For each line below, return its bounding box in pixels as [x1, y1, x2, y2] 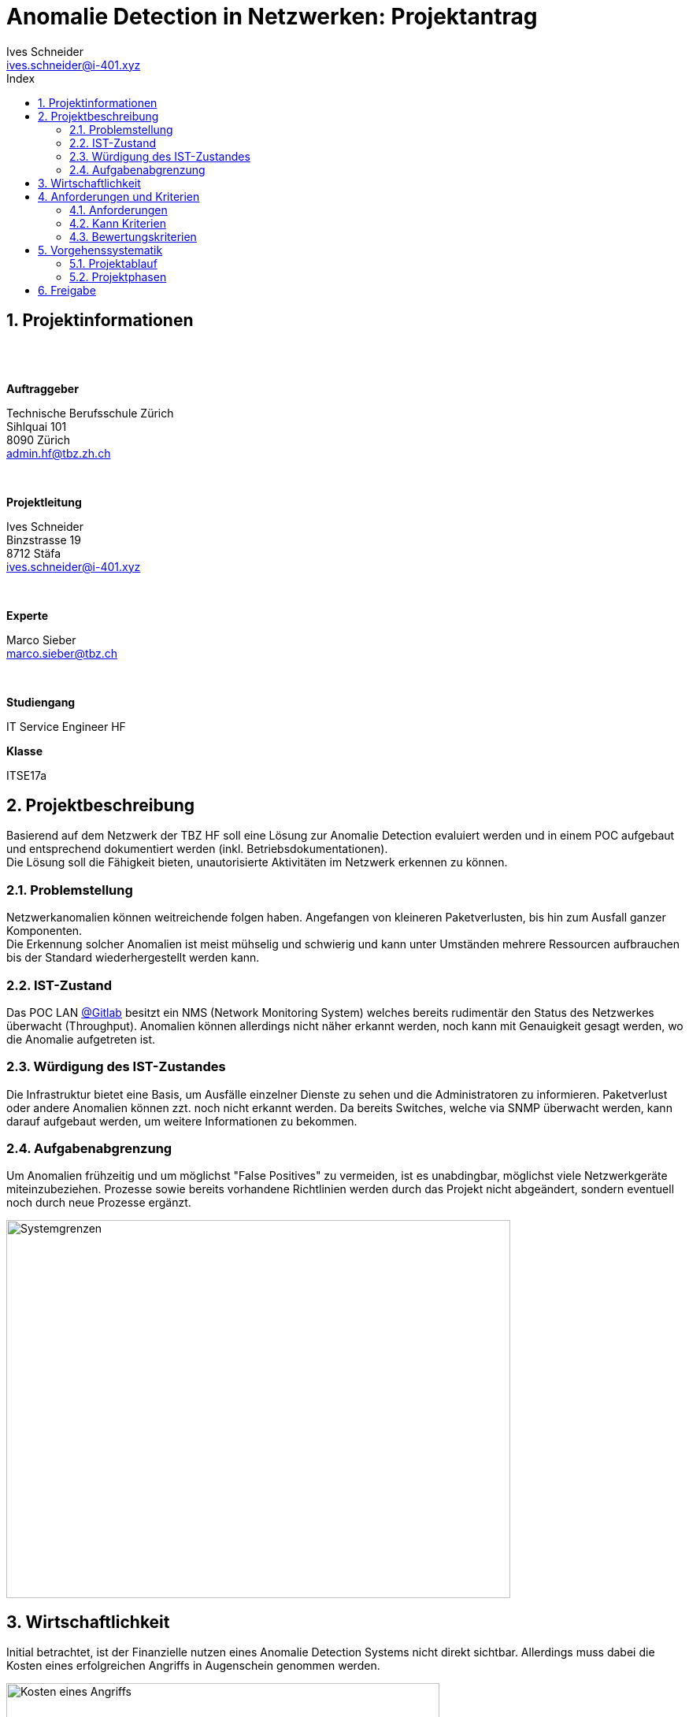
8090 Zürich [6, 432, 71, 447]
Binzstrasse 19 [6, 532, 81, 547]
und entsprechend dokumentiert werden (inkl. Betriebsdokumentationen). [6, 842, 388, 856]
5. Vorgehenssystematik [38, 243, 163, 257]
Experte [6, 608, 49, 622]
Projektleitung [6, 495, 82, 509]
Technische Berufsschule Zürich [6, 406, 174, 420]
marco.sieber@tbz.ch [6, 646, 118, 660]
